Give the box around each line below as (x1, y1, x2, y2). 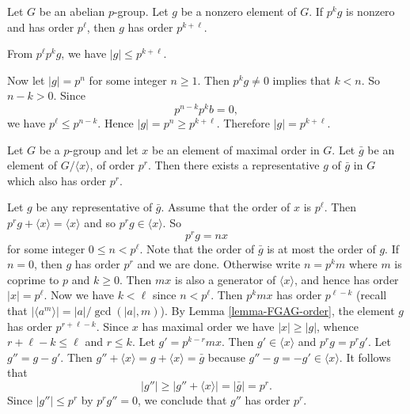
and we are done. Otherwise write (137, 256, 301, 272)
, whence (317, 317, 359, 334)
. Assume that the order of (161, 199, 290, 215)
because (207, 348, 245, 365)
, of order (89, 157, 135, 173)
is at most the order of (267, 240, 376, 256)
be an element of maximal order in (152, 141, 320, 158)
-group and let (69, 141, 139, 158)
